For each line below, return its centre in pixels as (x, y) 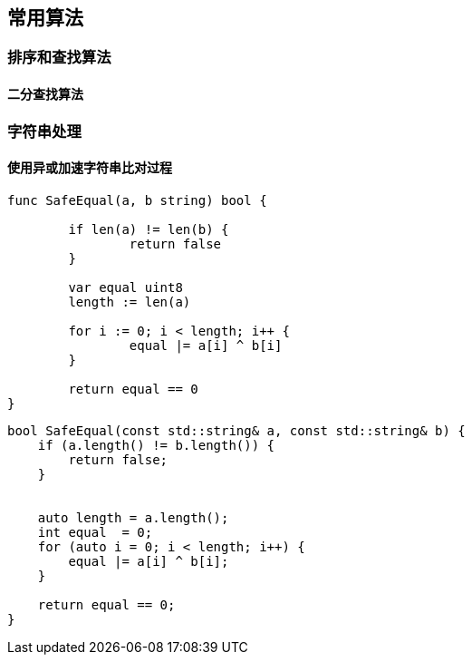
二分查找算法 (45, 94)
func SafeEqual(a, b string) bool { (137, 200)
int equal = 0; (95, 532)
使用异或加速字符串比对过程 (90, 168)
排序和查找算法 (59, 58)
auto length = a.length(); (133, 517)
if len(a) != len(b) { (149, 229)
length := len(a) (130, 302)
